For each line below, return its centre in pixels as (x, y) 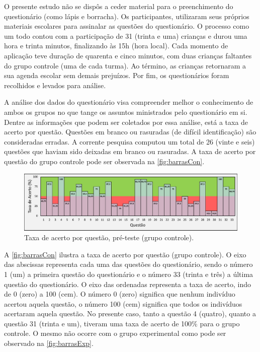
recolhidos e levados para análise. (55, 85)
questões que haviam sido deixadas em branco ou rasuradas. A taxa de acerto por (130, 151)
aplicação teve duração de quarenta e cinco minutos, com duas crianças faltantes (128, 55)
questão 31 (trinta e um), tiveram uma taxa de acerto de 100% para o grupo (122, 323)
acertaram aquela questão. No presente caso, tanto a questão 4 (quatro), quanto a (130, 313)
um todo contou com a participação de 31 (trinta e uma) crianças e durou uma (126, 36)
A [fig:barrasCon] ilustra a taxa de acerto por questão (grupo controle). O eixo (125, 254)
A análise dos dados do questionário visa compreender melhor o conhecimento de (129, 102)
